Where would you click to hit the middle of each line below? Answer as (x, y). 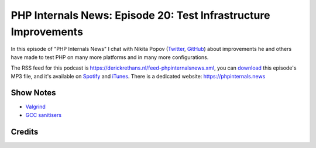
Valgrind (36, 107)
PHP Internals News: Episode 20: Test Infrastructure (140, 15)
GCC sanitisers (43, 115)
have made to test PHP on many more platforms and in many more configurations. (110, 57)
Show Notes (33, 93)
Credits (25, 132)
